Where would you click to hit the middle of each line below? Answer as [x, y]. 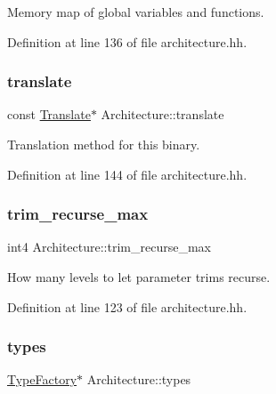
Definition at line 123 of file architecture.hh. [127, 306]
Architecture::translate [162, 114]
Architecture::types [139, 379]
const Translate [49, 114]
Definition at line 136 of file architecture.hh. [127, 41]
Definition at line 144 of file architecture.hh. [127, 174]
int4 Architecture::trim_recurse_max [109, 247]
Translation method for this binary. [104, 144]
